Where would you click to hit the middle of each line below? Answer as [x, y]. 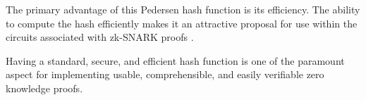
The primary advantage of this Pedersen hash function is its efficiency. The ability [183, 9]
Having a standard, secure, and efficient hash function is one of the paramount [175, 60]
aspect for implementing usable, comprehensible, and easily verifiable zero [165, 74]
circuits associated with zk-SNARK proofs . [100, 37]
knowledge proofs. [44, 88]
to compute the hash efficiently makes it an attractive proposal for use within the [182, 23]
